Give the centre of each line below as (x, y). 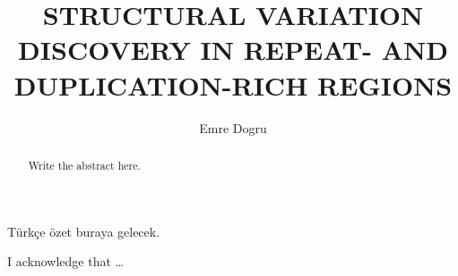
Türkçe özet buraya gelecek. (84, 231)
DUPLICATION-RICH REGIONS (233, 84)
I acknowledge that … (65, 261)
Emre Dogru (233, 127)
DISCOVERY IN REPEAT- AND (233, 50)
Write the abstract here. (84, 165)
